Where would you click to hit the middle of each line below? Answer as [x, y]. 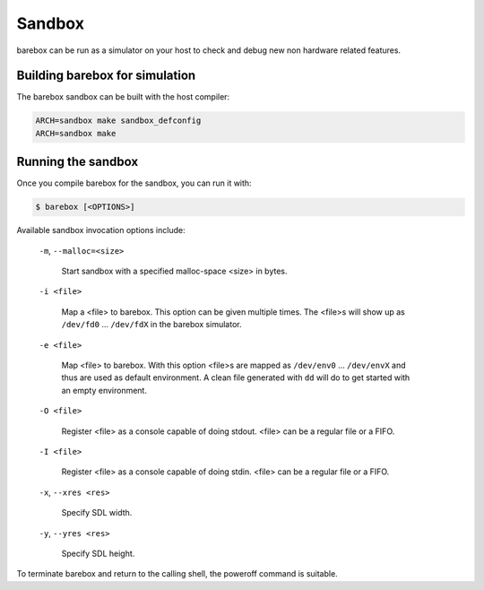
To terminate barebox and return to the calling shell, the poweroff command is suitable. [177, 574]
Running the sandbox [78, 162]
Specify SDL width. [97, 513]
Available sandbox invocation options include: [101, 230]
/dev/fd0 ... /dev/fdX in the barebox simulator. [151, 325]
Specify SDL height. [98, 553]
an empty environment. [104, 390]
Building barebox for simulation [106, 76]
